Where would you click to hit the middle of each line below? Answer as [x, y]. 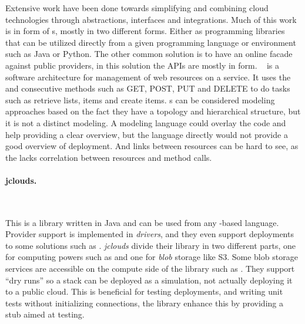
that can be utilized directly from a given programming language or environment [151, 42]
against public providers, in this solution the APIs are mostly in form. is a [143, 65]
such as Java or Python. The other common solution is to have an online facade [149, 54]
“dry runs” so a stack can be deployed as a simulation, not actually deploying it [149, 280]
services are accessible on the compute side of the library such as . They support [150, 269]
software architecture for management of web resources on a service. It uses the [148, 77]
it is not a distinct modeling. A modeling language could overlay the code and [146, 122]
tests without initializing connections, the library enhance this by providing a [144, 303]
